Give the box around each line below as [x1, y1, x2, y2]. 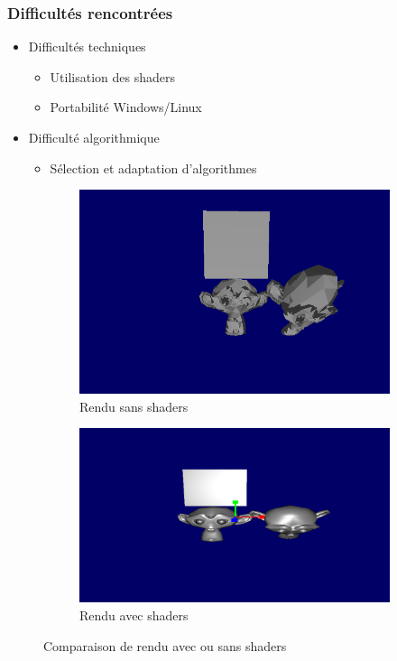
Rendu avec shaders [79, 606, 189, 624]
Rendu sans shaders [79, 396, 189, 415]
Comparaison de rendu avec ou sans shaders [43, 636, 287, 655]
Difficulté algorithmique [28, 128, 160, 146]
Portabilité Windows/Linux [50, 98, 202, 116]
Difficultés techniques [28, 37, 146, 56]
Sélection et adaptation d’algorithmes [50, 158, 257, 177]
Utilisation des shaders [50, 67, 175, 86]
